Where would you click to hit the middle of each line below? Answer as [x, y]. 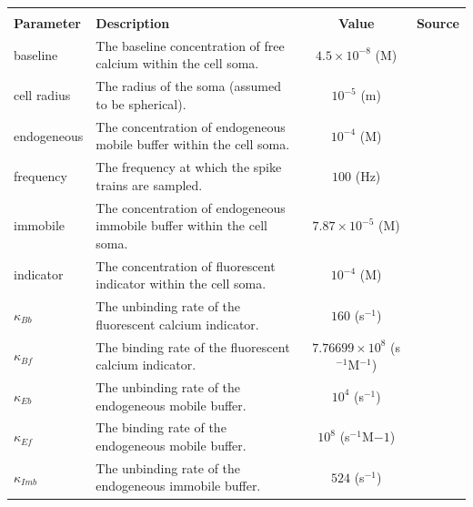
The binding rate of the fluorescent [193, 346]
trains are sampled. [149, 184]
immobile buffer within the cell [181, 225]
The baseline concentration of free [190, 45]
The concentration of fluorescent [186, 265]
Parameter [47, 23]
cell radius [42, 95]
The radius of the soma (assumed [189, 86]
